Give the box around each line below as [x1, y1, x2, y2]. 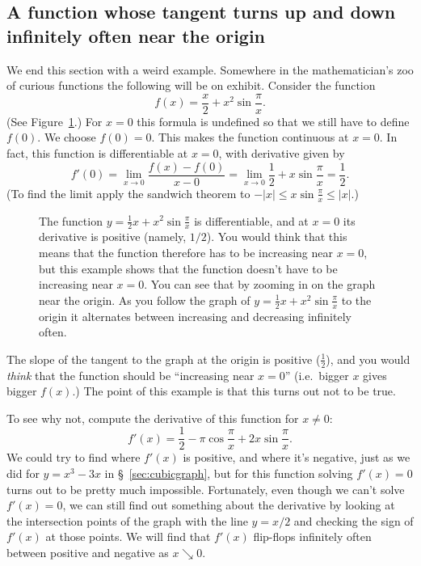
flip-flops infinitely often [253, 528, 372, 545]
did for [6, 465, 40, 481]
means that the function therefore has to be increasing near [39, 243, 333, 260]
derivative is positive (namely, [39, 228, 187, 245]
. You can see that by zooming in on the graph [144, 276, 376, 293]
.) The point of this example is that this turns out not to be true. [72, 382, 396, 399]
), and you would [326, 350, 410, 367]
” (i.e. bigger [284, 366, 349, 383]
